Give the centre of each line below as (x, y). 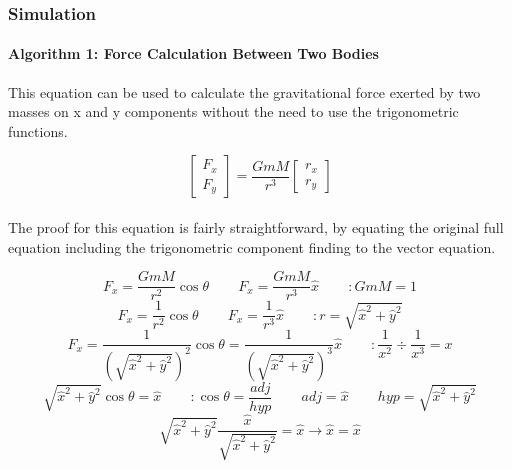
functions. (38, 130)
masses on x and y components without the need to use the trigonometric (233, 111)
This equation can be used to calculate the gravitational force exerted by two (244, 91)
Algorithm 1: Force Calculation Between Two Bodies (193, 53)
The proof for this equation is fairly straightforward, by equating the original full (256, 227)
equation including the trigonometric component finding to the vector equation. (252, 246)
